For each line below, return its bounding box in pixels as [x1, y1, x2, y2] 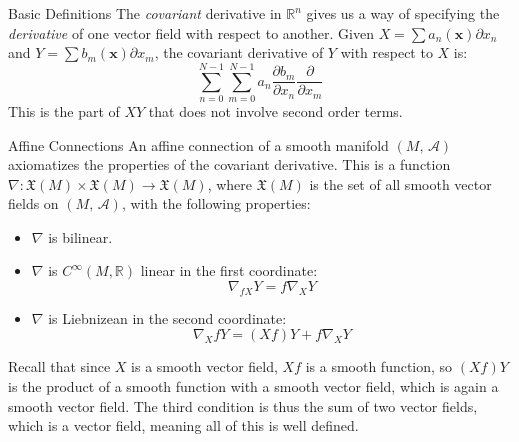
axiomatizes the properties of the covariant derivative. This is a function [8, 154, 451, 175]
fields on [8, 193, 59, 214]
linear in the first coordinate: [140, 260, 318, 281]
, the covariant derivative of [154, 42, 324, 63]
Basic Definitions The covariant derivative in [8, 3, 282, 23]
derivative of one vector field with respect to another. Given [8, 22, 374, 43]
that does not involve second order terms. [148, 100, 403, 121]
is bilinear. [48, 226, 113, 247]
